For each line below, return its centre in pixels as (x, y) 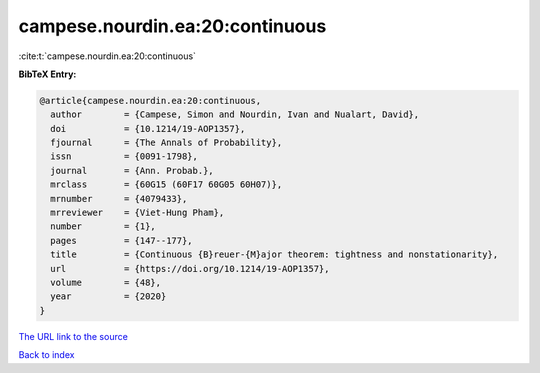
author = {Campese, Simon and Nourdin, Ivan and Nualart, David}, (235, 114)
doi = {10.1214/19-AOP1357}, (148, 128)
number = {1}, (103, 226)
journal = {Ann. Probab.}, (132, 170)
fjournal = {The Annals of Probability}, (166, 143)
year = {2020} (108, 296)
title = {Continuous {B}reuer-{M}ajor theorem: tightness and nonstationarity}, (274, 254)
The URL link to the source (73, 336)
